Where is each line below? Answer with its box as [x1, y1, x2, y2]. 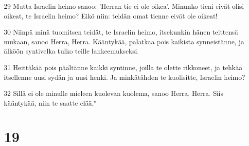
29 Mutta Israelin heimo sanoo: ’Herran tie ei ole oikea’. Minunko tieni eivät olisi [4, 1, 244, 11]
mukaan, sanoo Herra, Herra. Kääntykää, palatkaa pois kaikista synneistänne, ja [4, 36, 245, 46]
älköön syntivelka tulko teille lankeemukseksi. [4, 46, 139, 56]
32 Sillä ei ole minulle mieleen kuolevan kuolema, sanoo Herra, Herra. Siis [4, 88, 224, 98]
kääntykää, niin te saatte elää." [4, 97, 97, 108]
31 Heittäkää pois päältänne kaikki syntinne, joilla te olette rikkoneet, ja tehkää [4, 62, 243, 72]
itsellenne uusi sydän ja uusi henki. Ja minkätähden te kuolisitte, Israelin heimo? [4, 72, 245, 82]
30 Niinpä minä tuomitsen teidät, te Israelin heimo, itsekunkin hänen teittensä [4, 27, 238, 37]
